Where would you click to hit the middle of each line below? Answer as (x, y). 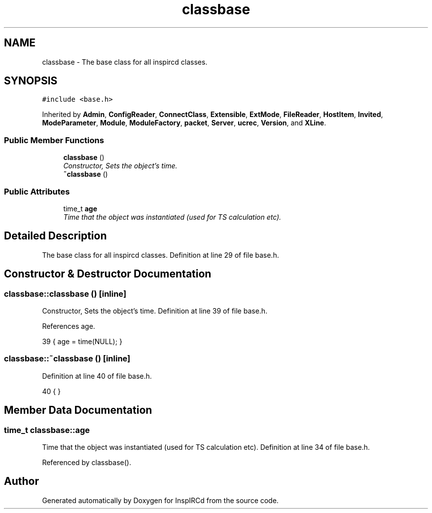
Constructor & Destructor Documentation (108, 274)
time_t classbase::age (47, 430)
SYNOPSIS (31, 81)
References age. (69, 326)
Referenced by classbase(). (87, 462)
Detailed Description (55, 236)
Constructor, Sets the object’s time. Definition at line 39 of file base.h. (155, 311)
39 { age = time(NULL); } (82, 341)
